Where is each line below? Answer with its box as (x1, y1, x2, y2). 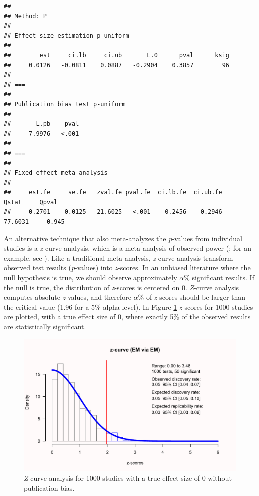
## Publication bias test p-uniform (4, 100, 126, 108)
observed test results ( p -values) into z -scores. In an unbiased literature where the (4, 262, 251, 273)
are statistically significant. (4, 321, 86, 331)
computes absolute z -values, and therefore (4, 292, 131, 302)
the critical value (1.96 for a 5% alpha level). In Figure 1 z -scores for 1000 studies (4, 301, 253, 312)
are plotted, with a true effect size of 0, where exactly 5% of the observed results (4, 311, 251, 322)
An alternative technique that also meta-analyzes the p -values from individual (4, 233, 242, 243)
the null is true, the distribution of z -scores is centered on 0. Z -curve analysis (4, 282, 239, 292)
